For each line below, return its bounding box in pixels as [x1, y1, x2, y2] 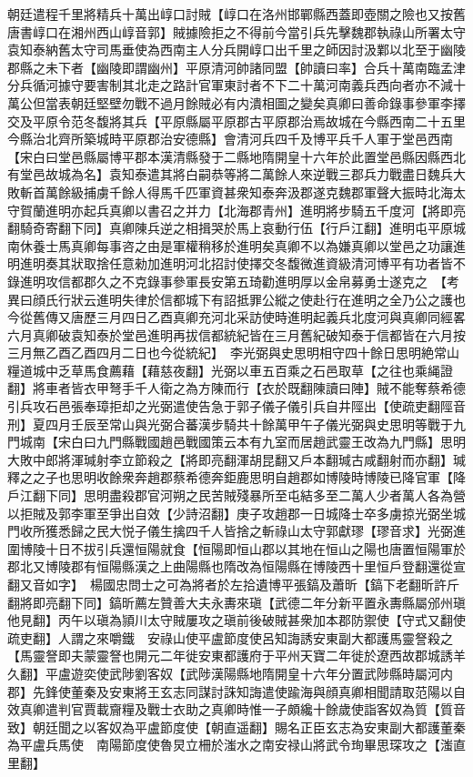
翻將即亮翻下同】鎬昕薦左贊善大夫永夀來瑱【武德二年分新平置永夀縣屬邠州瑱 [7, 592, 466, 611]
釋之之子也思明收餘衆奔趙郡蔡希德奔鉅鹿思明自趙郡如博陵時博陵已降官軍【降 [7, 468, 466, 487]
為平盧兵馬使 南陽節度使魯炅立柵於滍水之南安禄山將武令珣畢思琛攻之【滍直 [7, 735, 466, 754]
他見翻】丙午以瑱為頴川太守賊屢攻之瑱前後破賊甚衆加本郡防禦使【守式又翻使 [7, 610, 466, 630]
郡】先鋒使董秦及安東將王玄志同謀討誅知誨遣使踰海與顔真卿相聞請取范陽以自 [7, 681, 466, 701]
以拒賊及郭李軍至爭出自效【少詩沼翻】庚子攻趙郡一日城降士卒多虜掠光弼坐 [7, 503, 453, 522]
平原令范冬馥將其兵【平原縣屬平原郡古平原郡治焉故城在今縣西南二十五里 [32, 111, 466, 130]
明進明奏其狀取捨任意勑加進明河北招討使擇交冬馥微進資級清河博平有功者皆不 [7, 254, 466, 273]
